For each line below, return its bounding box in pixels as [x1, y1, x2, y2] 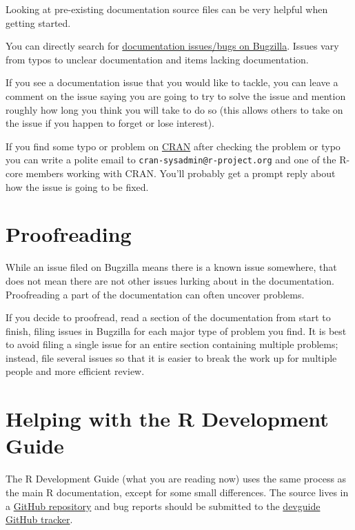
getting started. [6, 15, 71, 30]
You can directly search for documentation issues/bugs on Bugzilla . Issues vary [6, 39, 339, 53]
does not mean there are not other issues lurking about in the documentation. [6, 273, 334, 287]
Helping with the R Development [6, 405, 329, 433]
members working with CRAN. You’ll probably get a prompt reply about [26, 166, 336, 180]
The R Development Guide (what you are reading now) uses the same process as [6, 471, 347, 486]
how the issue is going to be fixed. [6, 179, 149, 194]
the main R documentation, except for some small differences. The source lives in [6, 485, 349, 499]
